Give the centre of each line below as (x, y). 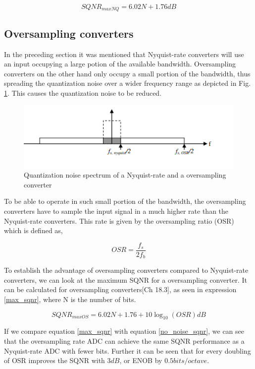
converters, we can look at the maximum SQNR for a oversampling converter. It (126, 279)
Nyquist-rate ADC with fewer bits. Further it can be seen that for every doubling (127, 350)
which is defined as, (33, 230)
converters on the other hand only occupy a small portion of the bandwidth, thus (127, 73)
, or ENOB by (141, 360)
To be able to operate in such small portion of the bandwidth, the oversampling (125, 201)
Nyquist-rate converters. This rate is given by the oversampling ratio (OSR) (119, 220)
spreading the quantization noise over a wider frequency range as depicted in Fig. (127, 83)
